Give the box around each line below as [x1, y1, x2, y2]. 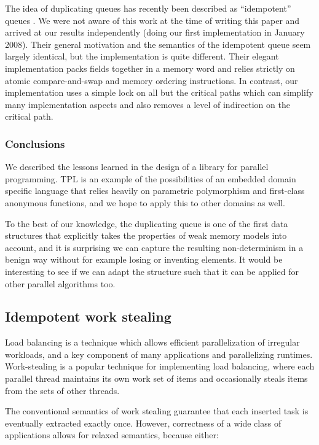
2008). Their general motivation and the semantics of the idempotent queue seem [5, 37, 311, 50]
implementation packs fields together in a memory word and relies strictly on [5, 61, 295, 74]
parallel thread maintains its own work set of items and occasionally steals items [5, 372, 308, 385]
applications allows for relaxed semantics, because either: [5, 428, 219, 441]
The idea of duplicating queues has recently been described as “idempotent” [5, 2, 291, 14]
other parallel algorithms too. [5, 277, 116, 290]
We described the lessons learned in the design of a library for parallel [5, 160, 269, 173]
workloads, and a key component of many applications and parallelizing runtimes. [5, 347, 313, 360]
